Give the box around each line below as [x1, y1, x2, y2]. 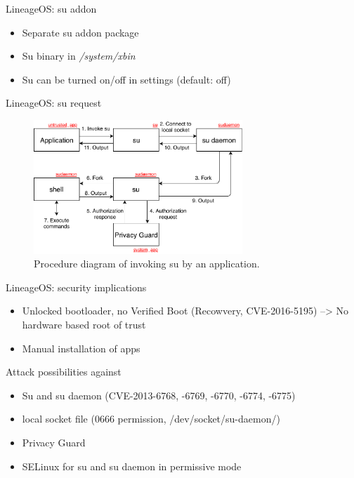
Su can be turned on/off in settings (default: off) [22, 72, 231, 86]
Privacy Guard [22, 434, 86, 449]
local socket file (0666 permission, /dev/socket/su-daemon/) [22, 411, 280, 426]
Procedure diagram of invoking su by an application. [34, 256, 260, 271]
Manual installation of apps [22, 340, 140, 355]
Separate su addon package [22, 25, 139, 39]
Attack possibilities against [6, 364, 122, 379]
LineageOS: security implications [6, 279, 147, 294]
